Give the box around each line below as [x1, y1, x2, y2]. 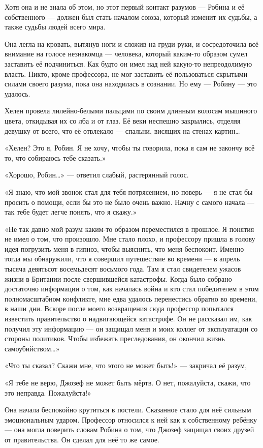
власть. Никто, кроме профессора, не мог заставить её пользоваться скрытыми [5, 68, 248, 79]
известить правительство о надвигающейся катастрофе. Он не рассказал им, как [5, 313, 252, 324]
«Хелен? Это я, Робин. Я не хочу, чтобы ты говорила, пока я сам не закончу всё [5, 142, 255, 153]
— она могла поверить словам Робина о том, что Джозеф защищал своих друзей [5, 424, 254, 435]
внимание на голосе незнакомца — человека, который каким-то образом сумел [5, 48, 248, 59]
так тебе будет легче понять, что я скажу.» [5, 206, 137, 217]
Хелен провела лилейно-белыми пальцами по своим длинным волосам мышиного [5, 105, 257, 116]
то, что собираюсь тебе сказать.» [5, 152, 106, 163]
